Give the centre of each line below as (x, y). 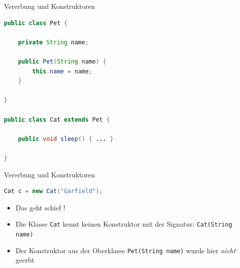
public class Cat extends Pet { (57, 119)
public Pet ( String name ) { (62, 61)
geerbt (25, 260)
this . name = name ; (62, 71)
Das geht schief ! (40, 207)
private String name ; (53, 42)
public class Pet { (36, 23)
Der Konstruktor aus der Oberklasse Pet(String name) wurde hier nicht (126, 250)
